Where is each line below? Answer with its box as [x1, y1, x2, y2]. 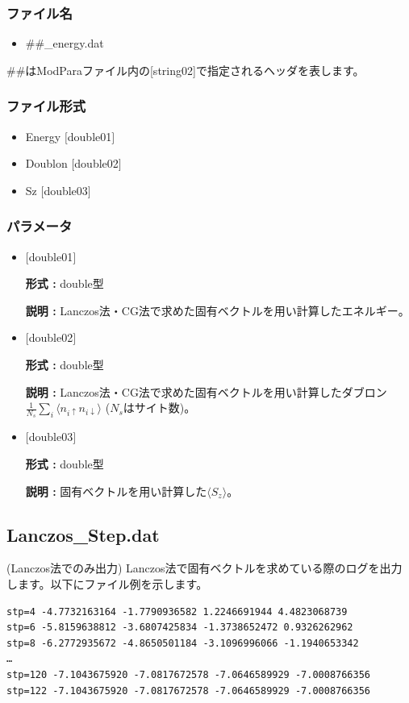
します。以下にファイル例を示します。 [6, 576, 208, 592]
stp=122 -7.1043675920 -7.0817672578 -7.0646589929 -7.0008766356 [6, 684, 371, 697]
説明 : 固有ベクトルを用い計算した [25, 482, 207, 499]
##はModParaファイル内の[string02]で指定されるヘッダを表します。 [6, 61, 365, 78]
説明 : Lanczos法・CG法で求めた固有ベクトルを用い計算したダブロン [25, 383, 387, 400]
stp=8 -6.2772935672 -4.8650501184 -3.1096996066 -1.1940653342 [6, 637, 359, 649]
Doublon [25, 155, 68, 172]
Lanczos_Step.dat [6, 522, 160, 547]
